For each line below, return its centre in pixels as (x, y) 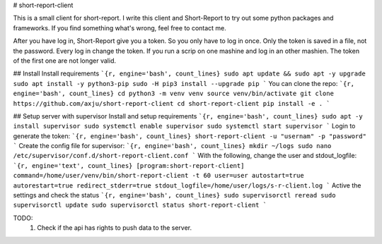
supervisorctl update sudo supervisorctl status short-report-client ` (140, 205)
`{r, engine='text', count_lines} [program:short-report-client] (129, 165)
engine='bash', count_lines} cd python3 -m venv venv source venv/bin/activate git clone (173, 94)
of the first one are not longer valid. (65, 61)
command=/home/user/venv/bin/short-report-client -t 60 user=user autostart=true (158, 176)
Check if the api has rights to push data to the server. (115, 228)
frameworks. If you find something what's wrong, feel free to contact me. (120, 28)
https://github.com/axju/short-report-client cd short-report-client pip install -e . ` (172, 103)
